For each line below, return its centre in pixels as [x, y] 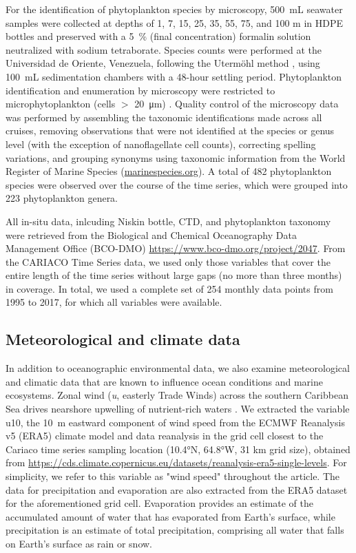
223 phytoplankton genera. [62, 198]
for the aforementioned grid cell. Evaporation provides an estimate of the [160, 503]
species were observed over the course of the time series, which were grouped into [177, 184]
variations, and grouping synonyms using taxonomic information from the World [176, 157]
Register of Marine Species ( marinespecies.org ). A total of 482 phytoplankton [169, 171]
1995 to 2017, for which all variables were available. [114, 302]
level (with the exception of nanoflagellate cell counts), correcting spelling [161, 144]
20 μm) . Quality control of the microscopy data [237, 104]
